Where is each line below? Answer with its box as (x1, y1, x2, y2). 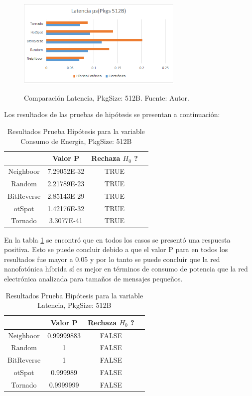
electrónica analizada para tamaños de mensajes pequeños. (4, 273, 183, 283)
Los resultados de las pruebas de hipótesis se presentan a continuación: (4, 109, 220, 120)
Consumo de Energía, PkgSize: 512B (20, 135, 132, 146)
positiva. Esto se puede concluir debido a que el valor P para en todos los (4, 244, 228, 255)
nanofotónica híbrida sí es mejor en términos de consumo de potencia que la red (4, 264, 248, 274)
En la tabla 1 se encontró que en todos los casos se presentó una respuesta (4, 234, 231, 245)
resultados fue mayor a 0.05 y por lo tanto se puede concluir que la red (4, 254, 220, 264)
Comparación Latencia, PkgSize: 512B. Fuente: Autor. (24, 92, 189, 103)
